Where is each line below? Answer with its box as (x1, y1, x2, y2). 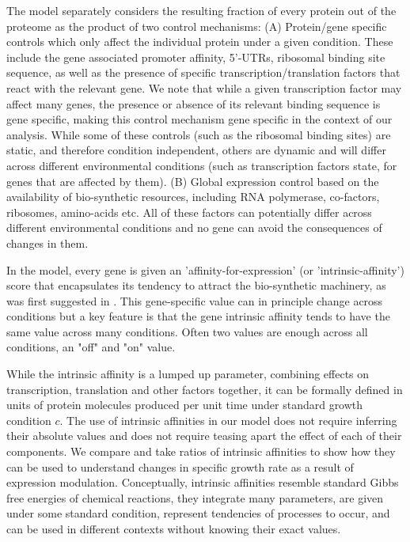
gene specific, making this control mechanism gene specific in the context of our (6, 111, 393, 127)
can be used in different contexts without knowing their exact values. (6, 521, 341, 536)
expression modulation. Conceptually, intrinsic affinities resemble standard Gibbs (6, 474, 399, 491)
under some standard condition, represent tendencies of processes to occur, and (6, 505, 390, 521)
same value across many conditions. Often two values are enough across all (6, 323, 368, 339)
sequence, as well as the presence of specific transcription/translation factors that (6, 64, 401, 81)
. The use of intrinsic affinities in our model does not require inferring (59, 411, 397, 428)
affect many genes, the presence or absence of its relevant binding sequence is (6, 95, 381, 112)
